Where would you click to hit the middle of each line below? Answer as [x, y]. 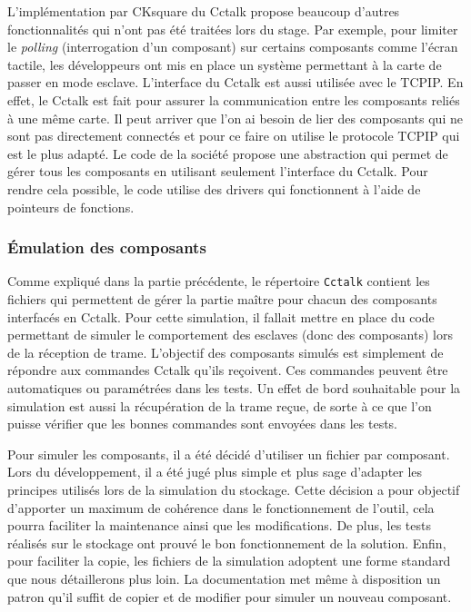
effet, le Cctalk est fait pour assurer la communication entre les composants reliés [234, 99]
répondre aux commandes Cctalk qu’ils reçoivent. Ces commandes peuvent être [228, 370]
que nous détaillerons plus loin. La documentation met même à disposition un [224, 578]
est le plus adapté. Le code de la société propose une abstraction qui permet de [228, 153]
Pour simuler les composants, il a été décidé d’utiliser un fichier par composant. [229, 454]
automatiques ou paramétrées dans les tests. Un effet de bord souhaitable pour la [234, 387]
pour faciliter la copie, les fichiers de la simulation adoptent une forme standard [229, 561]
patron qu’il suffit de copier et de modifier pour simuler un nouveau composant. [230, 596]
